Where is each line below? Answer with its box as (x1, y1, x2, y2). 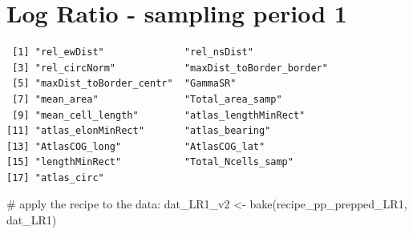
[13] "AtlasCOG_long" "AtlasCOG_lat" (6, 140, 265, 152)
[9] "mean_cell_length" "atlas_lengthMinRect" (12, 109, 306, 121)
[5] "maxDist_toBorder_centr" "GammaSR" (12, 78, 237, 90)
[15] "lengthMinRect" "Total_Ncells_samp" (6, 156, 294, 168)
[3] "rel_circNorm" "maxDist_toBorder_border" (12, 62, 328, 74)
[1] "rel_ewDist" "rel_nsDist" (12, 46, 253, 58)
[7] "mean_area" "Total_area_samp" (12, 93, 282, 105)
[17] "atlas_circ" (6, 171, 104, 184)
